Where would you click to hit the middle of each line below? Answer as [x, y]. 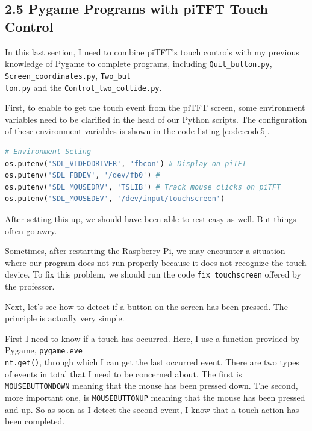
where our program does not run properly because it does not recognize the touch [156, 262]
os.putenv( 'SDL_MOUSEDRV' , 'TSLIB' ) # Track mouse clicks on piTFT [143, 187]
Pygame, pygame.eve [44, 350]
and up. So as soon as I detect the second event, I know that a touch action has [152, 409]
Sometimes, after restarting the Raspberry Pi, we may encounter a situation [145, 251]
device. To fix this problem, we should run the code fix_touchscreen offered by [153, 274]
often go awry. [31, 230]
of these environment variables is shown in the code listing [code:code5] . [137, 131]
